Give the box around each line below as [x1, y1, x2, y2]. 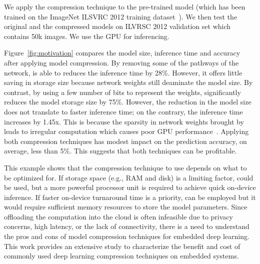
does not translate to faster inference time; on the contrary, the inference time [4, 106, 243, 116]
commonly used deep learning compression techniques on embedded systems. [4, 250, 239, 261]
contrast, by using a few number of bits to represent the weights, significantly [4, 86, 241, 97]
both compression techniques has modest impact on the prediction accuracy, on [4, 135, 247, 146]
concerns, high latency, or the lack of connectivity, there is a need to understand [4, 221, 249, 231]
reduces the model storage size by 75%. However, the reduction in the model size [4, 96, 251, 107]
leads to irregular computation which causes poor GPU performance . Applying [4, 126, 249, 136]
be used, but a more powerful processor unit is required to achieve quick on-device [4, 182, 256, 192]
